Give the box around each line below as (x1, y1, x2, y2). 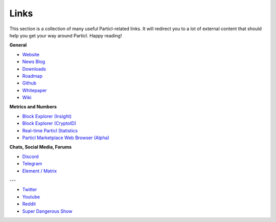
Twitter (22, 187, 37, 193)
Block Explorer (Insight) (22, 113, 72, 119)
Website (22, 51, 40, 57)
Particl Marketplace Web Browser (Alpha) (22, 135, 109, 141)
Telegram (22, 161, 42, 167)
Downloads (22, 65, 46, 72)
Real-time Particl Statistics (22, 127, 78, 134)
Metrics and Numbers (9, 104, 57, 110)
